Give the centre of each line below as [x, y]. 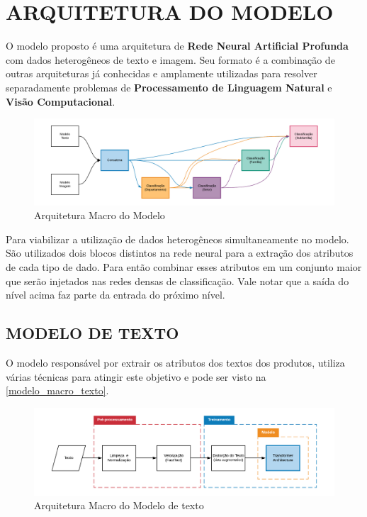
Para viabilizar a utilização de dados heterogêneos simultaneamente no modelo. [177, 239]
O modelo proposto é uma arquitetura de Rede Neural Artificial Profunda [177, 46]
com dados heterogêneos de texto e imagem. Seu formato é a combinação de [170, 59]
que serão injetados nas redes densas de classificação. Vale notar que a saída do [177, 280]
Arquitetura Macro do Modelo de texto [119, 505]
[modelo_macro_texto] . [57, 390]
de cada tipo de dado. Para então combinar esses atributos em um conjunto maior [184, 267]
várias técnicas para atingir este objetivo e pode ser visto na [136, 376]
